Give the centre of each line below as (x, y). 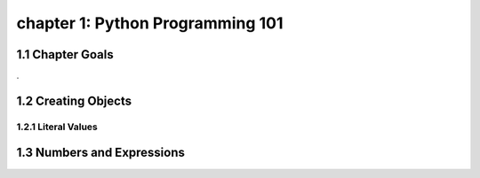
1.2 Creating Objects (74, 101)
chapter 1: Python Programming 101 (150, 23)
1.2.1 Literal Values (57, 127)
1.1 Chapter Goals (65, 54)
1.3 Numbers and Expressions (101, 153)
